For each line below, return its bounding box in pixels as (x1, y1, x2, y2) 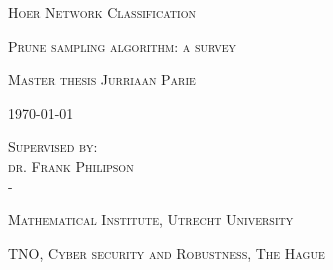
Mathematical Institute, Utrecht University (8, 209, 294, 230)
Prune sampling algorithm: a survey (8, 35, 237, 56)
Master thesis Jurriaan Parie (8, 69, 196, 90)
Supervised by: (8, 136, 98, 157)
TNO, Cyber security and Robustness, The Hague (8, 242, 325, 263)
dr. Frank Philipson (8, 155, 134, 176)
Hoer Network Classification (8, 2, 196, 22)
